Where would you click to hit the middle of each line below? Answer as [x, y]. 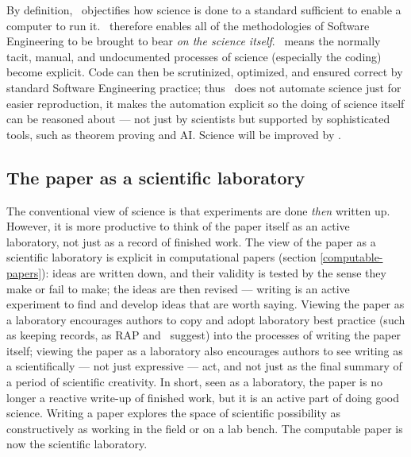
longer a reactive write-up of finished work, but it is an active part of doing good [203, 397]
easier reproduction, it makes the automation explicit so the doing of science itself [205, 103]
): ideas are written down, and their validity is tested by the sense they [214, 272]
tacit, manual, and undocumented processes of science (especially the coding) [194, 56]
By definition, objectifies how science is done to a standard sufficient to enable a [204, 10]
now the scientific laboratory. [77, 444]
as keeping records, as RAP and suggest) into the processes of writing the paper [204, 335]
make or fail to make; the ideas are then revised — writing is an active [178, 288]
